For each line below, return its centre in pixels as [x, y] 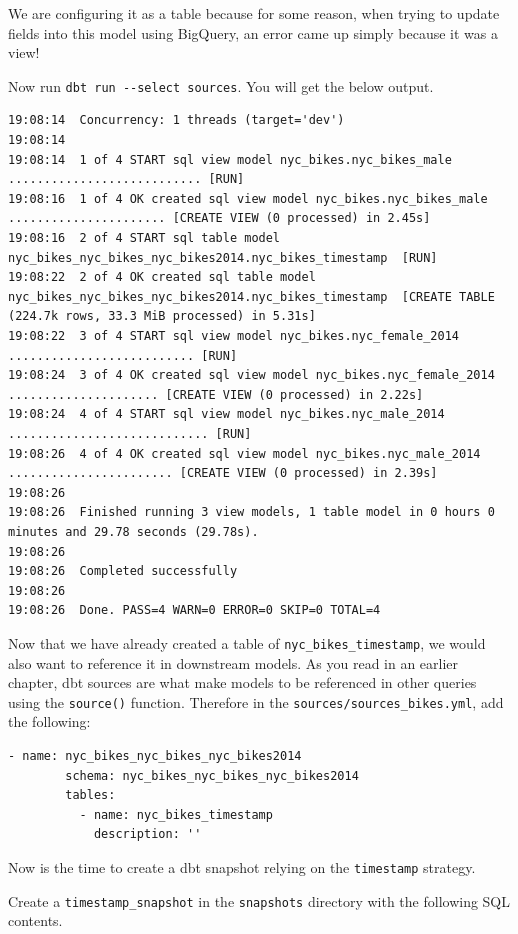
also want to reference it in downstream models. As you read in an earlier [233, 662]
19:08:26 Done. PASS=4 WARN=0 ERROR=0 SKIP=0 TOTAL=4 [194, 610]
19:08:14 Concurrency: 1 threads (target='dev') [176, 120]
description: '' [147, 834]
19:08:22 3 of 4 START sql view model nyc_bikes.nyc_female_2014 [234, 335]
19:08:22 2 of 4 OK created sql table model [162, 277]
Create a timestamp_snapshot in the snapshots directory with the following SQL [259, 900]
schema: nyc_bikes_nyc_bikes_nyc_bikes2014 [212, 775]
